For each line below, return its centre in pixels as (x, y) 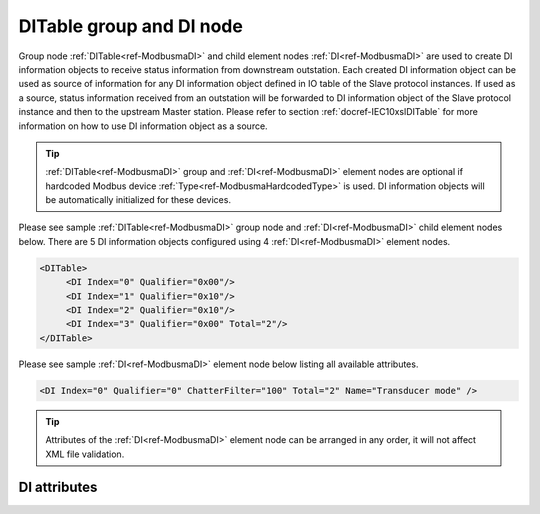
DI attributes (58, 487)
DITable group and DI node (131, 26)
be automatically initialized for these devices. (138, 200)
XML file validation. (85, 454)
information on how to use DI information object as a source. (143, 126)
